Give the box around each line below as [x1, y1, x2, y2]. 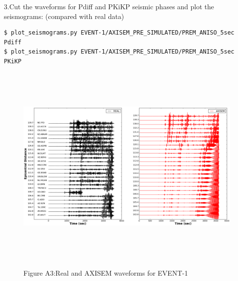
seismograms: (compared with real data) [4, 11, 124, 21]
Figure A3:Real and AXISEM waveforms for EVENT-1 [23, 267, 188, 278]
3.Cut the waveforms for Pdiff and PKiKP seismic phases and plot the [4, 1, 214, 11]
